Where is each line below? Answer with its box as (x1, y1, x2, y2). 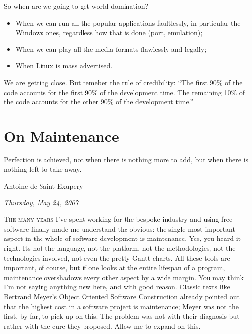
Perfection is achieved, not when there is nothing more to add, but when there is (4, 154, 249, 164)
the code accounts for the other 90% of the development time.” (4, 96, 194, 107)
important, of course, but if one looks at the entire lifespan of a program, (4, 262, 225, 273)
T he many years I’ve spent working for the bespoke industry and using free (4, 214, 233, 224)
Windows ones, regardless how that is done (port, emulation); (15, 27, 203, 38)
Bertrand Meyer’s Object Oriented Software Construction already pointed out (4, 291, 240, 301)
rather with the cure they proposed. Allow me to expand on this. (4, 320, 201, 331)
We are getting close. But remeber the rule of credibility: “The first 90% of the (4, 77, 243, 87)
